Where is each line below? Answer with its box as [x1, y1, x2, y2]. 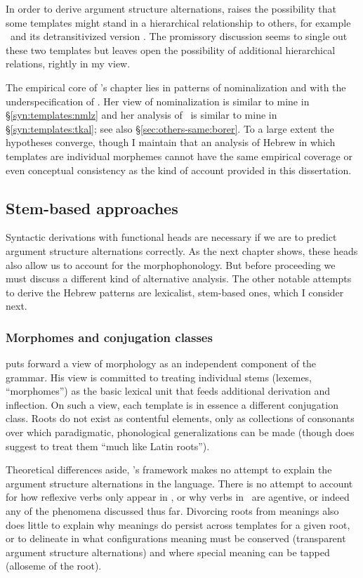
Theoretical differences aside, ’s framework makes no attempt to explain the [6, 462, 332, 477]
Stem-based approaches [6, 197, 178, 218]
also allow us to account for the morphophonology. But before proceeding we [6, 257, 336, 272]
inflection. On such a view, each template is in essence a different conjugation [6, 397, 338, 412]
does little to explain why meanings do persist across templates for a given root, [6, 517, 350, 532]
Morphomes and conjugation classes [6, 328, 213, 346]
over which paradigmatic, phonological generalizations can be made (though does [6, 425, 355, 440]
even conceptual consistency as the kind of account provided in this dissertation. [6, 162, 352, 177]
